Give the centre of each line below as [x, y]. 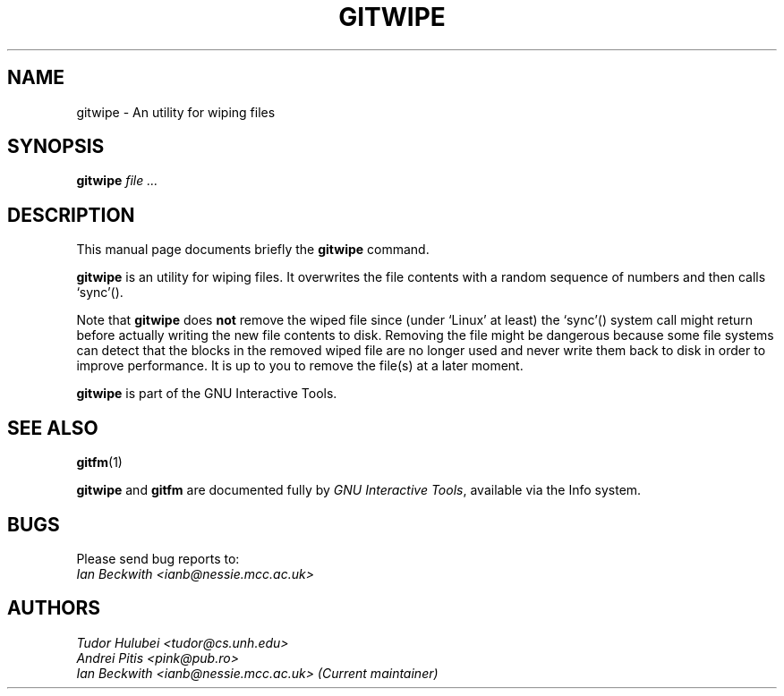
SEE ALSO [53, 428]
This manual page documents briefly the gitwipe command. [253, 250]
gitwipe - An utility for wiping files [176, 112]
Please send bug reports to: [158, 558]
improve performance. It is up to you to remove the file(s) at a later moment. [300, 366]
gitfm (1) [99, 463]
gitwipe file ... [117, 181]
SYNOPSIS [56, 147]
